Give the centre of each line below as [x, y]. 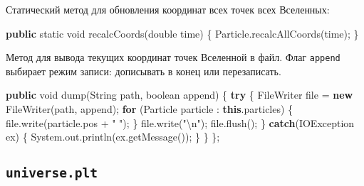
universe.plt [52, 173]
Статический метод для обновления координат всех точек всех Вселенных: [168, 9]
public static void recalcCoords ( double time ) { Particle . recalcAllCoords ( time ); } [182, 33]
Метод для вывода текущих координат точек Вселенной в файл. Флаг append [173, 57]
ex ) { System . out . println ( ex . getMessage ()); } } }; [113, 137]
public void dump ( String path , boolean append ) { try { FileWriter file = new [180, 95]
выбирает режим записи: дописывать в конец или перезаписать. [144, 71]
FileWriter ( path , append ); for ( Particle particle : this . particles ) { [150, 109]
